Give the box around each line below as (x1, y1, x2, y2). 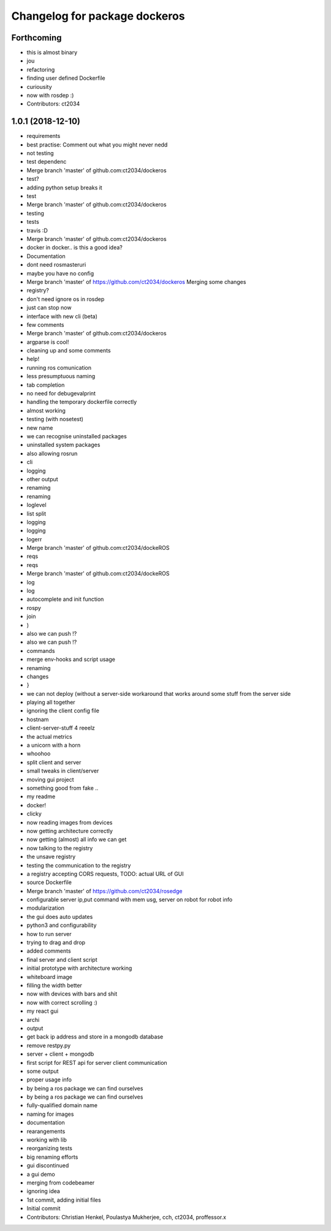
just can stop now (26, 304, 72, 311)
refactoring (26, 66, 55, 73)
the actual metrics (26, 733, 73, 740)
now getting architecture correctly (26, 827, 113, 834)
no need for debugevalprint (26, 390, 96, 397)
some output (26, 1067, 59, 1075)
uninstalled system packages (26, 441, 101, 449)
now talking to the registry (26, 844, 93, 852)
